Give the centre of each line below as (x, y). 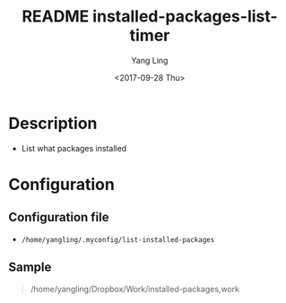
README (55, 17)
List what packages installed (74, 148)
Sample (30, 268)
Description (53, 123)
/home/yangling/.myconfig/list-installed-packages (118, 239)
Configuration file (59, 217)
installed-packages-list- (186, 17)
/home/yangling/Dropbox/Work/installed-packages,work (134, 289)
